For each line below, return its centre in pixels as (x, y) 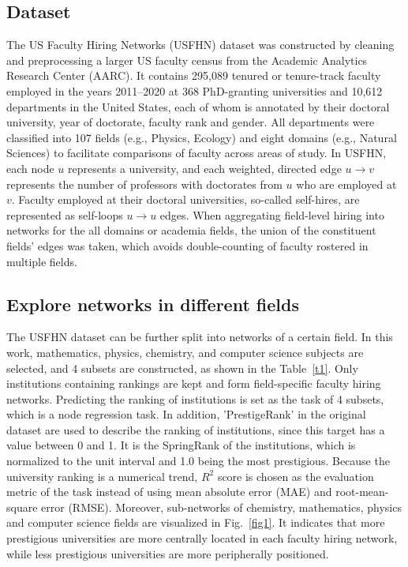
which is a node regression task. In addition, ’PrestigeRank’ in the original (186, 414)
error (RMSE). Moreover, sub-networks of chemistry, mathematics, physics (221, 507)
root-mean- (362, 492)
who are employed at (346, 184)
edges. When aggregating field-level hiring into (272, 214)
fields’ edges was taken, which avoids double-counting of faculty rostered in (187, 245)
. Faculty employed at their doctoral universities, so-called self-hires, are (185, 199)
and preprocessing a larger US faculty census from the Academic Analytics (187, 60)
